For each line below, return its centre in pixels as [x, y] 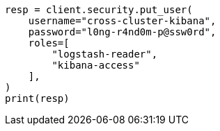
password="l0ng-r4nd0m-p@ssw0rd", [122, 32]
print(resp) [37, 98]
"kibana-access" [96, 65]
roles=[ [49, 43]
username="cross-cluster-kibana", [122, 21]
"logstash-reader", [105, 54]
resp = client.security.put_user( [99, 10]
